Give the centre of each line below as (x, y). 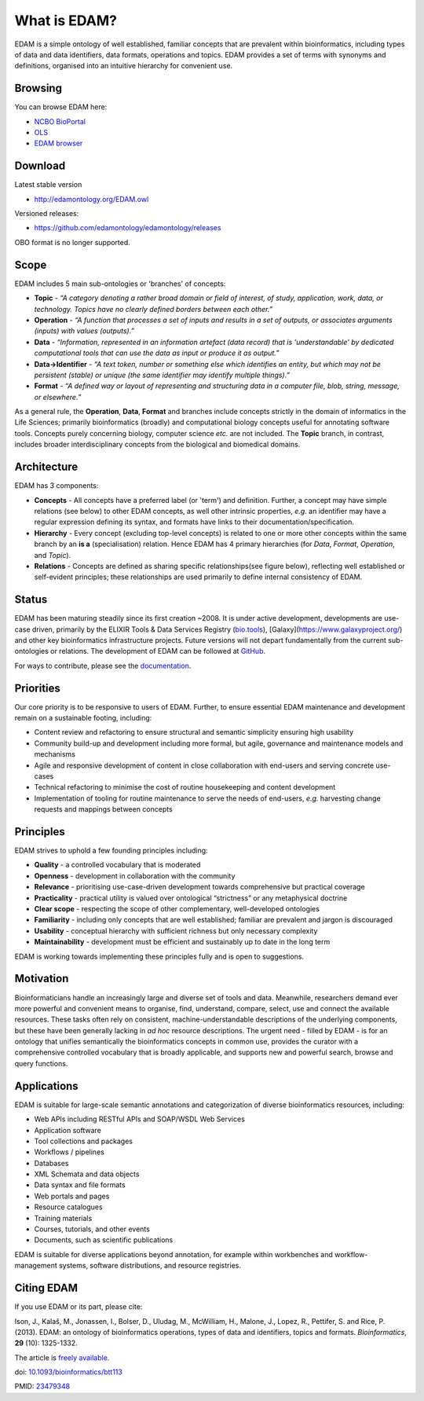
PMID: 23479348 (42, 1386)
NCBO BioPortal (60, 121)
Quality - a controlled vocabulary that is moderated (117, 865)
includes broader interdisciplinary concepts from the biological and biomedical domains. (157, 445)
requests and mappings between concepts (103, 809)
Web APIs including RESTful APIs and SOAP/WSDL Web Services (139, 1119)
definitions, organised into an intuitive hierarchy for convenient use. (124, 66)
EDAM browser (58, 143)
